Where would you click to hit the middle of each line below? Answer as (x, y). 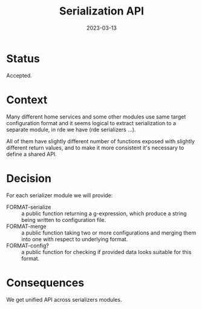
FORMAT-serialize (29, 207)
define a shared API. (32, 154)
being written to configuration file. (64, 220)
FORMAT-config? (28, 246)
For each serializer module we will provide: (60, 195)
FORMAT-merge (26, 226)
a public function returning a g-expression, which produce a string (104, 213)
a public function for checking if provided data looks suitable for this (106, 252)
